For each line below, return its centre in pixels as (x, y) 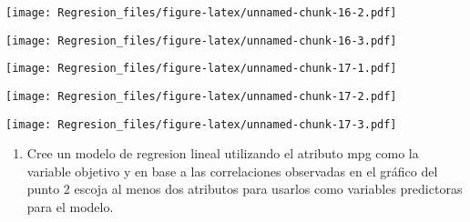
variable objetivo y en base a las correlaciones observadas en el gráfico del (232, 171)
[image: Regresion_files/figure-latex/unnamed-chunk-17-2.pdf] (201, 96)
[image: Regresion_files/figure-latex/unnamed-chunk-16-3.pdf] (201, 40)
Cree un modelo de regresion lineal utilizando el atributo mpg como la (223, 153)
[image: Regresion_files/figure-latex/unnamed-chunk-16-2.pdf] (201, 13)
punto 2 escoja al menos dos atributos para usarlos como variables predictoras (245, 189)
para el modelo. (70, 207)
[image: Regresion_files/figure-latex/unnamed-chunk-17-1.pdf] (201, 69)
